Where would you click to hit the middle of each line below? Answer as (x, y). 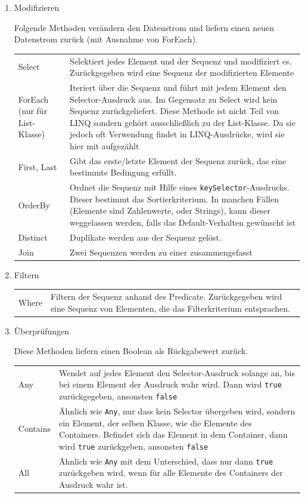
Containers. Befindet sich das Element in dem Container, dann (173, 434)
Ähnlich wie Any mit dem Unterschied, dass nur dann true (166, 461)
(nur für (33, 111)
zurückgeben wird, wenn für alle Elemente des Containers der (171, 473)
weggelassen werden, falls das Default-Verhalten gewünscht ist (183, 222)
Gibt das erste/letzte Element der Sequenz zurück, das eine (178, 160)
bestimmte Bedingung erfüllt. (123, 172)
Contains (34, 428)
